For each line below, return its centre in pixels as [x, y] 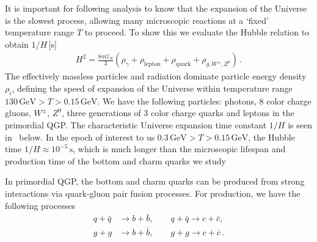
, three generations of [101, 113]
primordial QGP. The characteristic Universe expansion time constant [136, 124]
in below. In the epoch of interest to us [80, 137]
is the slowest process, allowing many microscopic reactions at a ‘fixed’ [137, 20]
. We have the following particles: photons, [177, 101]
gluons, [18, 113]
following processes [40, 205]
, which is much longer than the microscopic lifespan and [179, 149]
